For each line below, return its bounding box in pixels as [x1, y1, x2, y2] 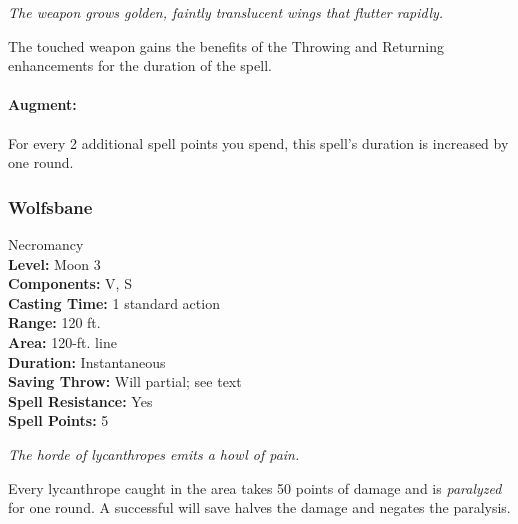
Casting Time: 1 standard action [8, 292, 220, 313]
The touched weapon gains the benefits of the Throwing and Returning [8, 35, 445, 56]
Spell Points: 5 [8, 410, 109, 431]
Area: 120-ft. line [8, 331, 117, 352]
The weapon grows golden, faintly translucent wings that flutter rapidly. [8, 2, 444, 22]
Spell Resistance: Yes [8, 390, 153, 411]
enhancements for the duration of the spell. [8, 55, 272, 76]
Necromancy [8, 233, 84, 254]
